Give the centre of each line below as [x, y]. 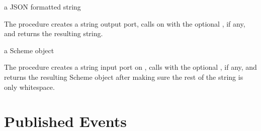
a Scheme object [29, 50]
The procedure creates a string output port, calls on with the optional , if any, [125, 23]
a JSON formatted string [42, 7]
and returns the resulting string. [54, 33]
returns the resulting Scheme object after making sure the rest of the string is [124, 77]
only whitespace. [29, 87]
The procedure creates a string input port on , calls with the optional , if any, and [130, 67]
